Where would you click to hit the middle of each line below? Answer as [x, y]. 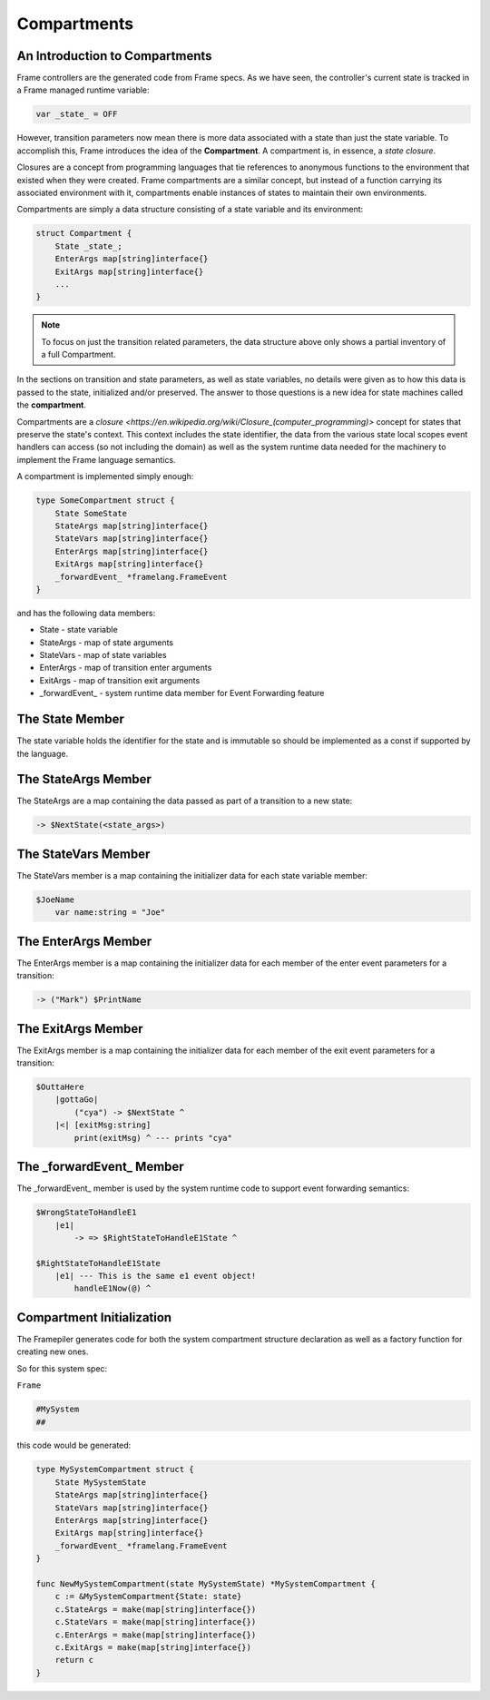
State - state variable [78, 630]
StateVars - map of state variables [103, 655]
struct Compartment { [84, 233]
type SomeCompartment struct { [106, 501]
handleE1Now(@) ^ [113, 1288]
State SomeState [91, 513]
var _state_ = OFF [77, 114]
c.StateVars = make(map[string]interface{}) [156, 1622]
